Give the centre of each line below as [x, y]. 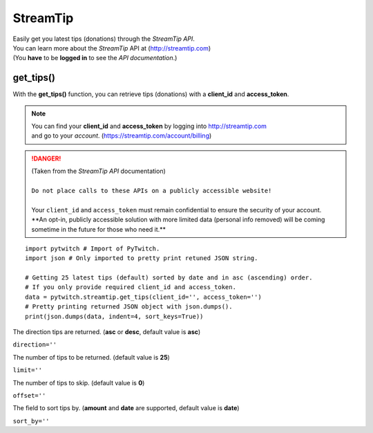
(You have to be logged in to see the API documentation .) [95, 58]
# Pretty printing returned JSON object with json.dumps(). [129, 307]
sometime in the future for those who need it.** [98, 229]
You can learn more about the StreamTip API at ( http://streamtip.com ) [112, 48]
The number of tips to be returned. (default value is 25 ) [92, 357]
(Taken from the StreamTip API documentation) [98, 171]
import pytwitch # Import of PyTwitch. [93, 248]
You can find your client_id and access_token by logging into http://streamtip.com [149, 126]
